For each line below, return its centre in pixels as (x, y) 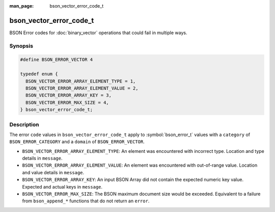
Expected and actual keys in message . (62, 187)
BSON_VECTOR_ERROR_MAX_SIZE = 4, (67, 102)
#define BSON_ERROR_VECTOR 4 (57, 60)
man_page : (22, 6)
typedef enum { (39, 74)
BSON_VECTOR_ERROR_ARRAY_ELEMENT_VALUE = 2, (82, 88)
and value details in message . (53, 172)
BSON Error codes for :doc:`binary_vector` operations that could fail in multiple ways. (98, 33)
